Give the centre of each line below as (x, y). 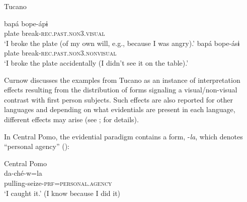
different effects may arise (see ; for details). (71, 119)
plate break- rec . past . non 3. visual (55, 33)
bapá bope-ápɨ (26, 23)
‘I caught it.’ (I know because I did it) (62, 193)
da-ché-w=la (23, 173)
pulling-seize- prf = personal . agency (58, 183)
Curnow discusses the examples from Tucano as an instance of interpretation (122, 80)
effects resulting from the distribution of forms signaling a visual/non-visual (121, 90)
